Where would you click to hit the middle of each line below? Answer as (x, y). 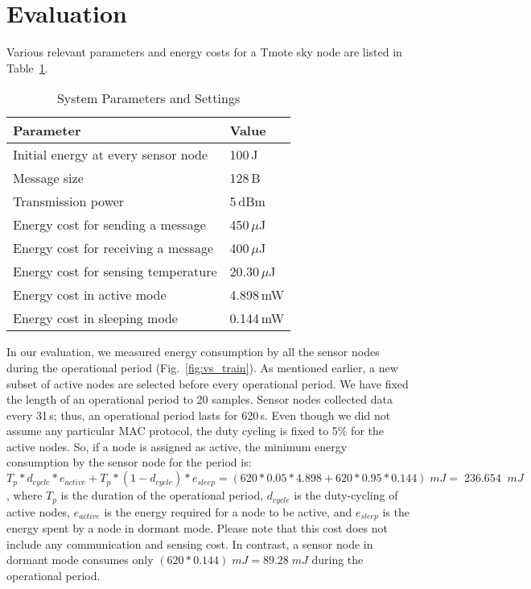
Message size (48, 178)
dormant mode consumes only (80, 560)
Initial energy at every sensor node (111, 155)
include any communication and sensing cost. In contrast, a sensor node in (190, 543)
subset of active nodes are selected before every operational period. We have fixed (208, 383)
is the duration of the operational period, (162, 495)
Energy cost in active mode (90, 295)
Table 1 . (27, 67)
